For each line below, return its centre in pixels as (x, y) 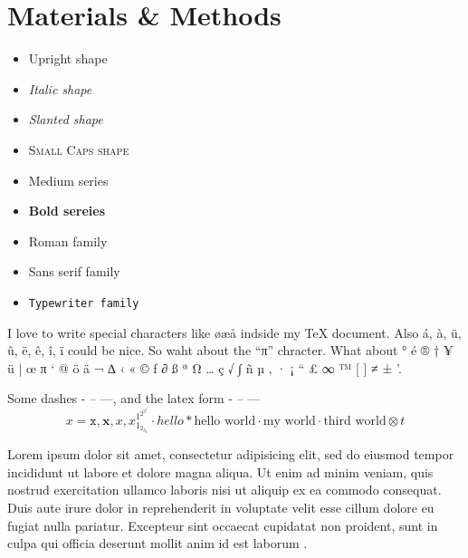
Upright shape (68, 58)
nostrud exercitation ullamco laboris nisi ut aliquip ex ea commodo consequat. (224, 490)
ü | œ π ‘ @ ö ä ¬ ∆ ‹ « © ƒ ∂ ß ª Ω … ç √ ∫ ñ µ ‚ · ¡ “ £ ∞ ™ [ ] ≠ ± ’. (205, 367)
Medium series (68, 180)
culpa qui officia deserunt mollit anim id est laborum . (158, 543)
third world (355, 421)
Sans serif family (74, 271)
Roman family (68, 241)
